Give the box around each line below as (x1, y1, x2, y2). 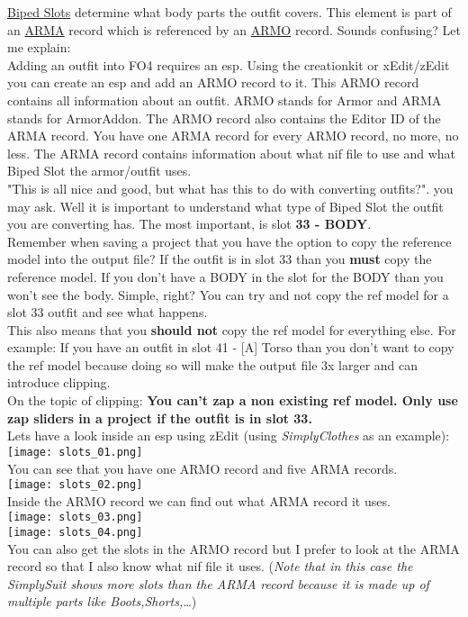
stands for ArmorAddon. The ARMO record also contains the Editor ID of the (7, 108, 441, 127)
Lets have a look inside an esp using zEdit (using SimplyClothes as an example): (7, 426, 450, 445)
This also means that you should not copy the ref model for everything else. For (7, 320, 456, 339)
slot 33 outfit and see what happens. (7, 303, 208, 322)
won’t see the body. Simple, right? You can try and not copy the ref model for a (7, 285, 449, 304)
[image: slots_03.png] (7, 511, 143, 524)
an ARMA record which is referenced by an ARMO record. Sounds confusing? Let (7, 20, 461, 39)
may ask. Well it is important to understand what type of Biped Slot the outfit (7, 196, 444, 215)
